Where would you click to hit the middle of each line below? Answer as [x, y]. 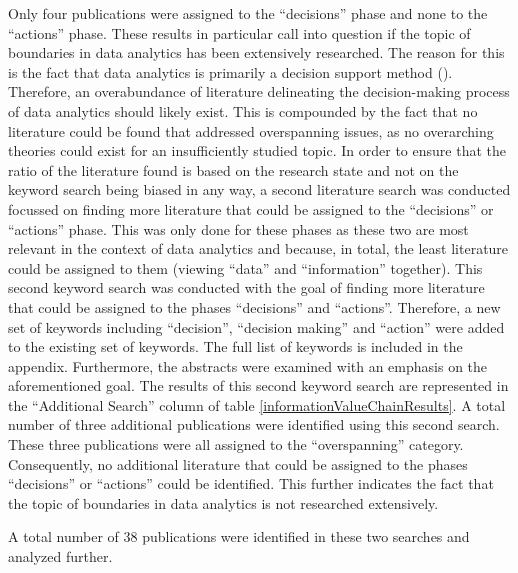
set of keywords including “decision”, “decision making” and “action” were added [256, 326]
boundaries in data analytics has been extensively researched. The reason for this [256, 52]
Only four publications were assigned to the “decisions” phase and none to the [248, 13]
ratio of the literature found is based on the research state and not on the [233, 169]
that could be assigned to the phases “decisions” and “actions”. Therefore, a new [254, 306]
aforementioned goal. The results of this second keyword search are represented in [258, 385]
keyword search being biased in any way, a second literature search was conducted [259, 189]
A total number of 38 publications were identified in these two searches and [239, 536]
